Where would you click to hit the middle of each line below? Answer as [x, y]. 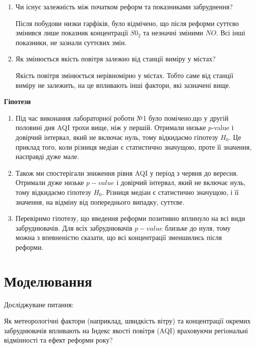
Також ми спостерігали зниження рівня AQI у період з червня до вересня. [127, 173]
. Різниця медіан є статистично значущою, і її [170, 192]
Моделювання [48, 281]
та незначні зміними [173, 33]
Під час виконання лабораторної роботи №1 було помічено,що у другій [122, 118]
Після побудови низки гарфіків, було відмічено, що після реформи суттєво [127, 23]
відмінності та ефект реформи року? [58, 340]
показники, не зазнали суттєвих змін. [71, 42]
